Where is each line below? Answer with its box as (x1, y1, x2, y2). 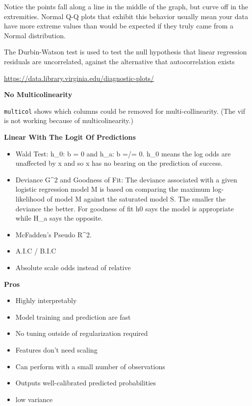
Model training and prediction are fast (15, 311, 131, 322)
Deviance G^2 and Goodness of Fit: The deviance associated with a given (15, 174, 237, 184)
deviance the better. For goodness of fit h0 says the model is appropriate (15, 203, 234, 213)
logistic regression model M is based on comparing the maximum (15, 184, 210, 194)
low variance (15, 394, 53, 404)
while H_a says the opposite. (15, 213, 103, 223)
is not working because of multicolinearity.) (4, 115, 133, 126)
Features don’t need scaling (15, 344, 98, 355)
